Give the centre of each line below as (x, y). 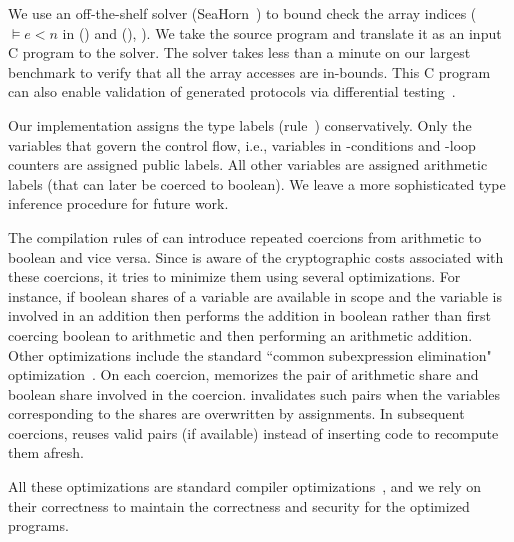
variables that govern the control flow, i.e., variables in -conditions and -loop (242, 144)
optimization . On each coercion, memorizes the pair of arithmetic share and (243, 374)
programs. (38, 525)
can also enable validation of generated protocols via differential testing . (232, 91)
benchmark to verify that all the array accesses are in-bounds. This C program (249, 71)
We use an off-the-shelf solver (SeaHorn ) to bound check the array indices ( (242, 13)
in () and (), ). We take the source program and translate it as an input (282, 32)
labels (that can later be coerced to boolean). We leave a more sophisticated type (257, 183)
